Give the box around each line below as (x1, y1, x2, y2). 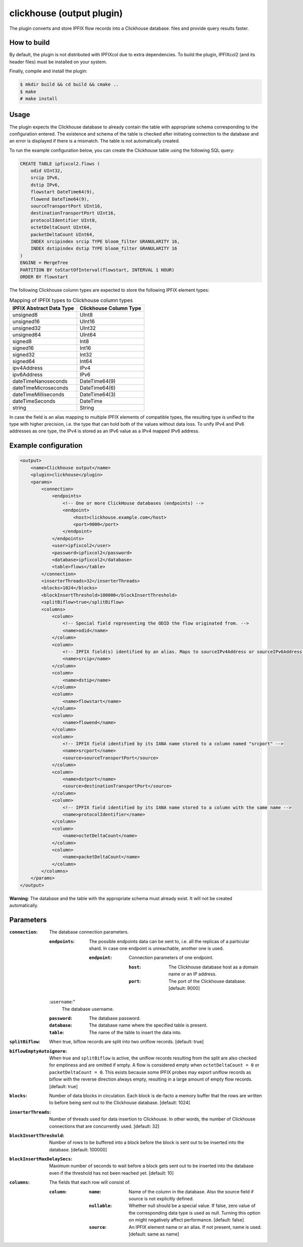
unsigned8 (12, 311, 38, 318)
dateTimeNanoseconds (12, 377, 68, 384)
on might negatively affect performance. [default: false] (129, 1217, 244, 1223)
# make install (20, 96, 58, 101)
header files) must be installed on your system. (9, 59, 107, 65)
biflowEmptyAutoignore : (9, 1048, 67, 1054)
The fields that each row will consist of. (49, 1179, 131, 1185)
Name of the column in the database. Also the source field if (129, 1188, 254, 1194)
